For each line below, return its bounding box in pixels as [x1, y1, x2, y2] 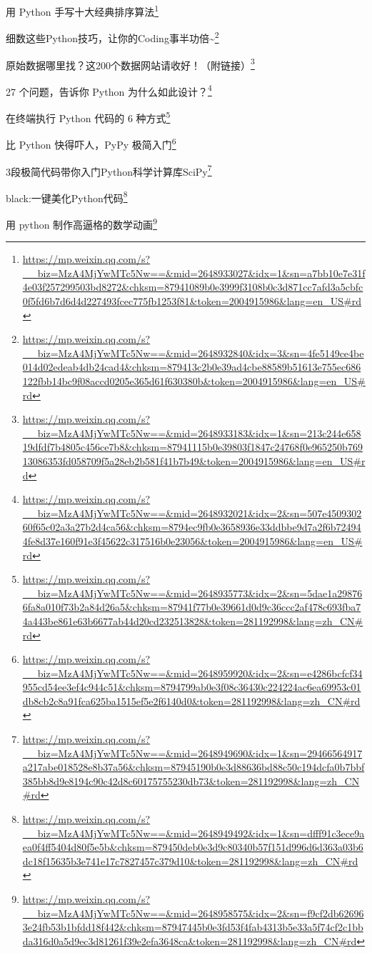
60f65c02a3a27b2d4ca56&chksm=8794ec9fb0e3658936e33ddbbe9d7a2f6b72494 [22, 519, 361, 534]
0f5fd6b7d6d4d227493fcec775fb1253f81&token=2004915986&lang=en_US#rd [22, 294, 361, 309]
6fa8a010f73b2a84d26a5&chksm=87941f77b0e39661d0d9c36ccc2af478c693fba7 [22, 599, 361, 614]
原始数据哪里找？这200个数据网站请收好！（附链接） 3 [6, 55, 255, 72]
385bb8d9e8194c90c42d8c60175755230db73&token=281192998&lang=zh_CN [22, 773, 360, 788]
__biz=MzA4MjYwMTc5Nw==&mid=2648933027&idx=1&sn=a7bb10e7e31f [22, 265, 366, 280]
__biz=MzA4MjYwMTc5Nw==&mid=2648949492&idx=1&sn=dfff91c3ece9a [22, 825, 365, 840]
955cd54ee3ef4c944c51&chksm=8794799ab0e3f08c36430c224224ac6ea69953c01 [22, 679, 361, 694]
